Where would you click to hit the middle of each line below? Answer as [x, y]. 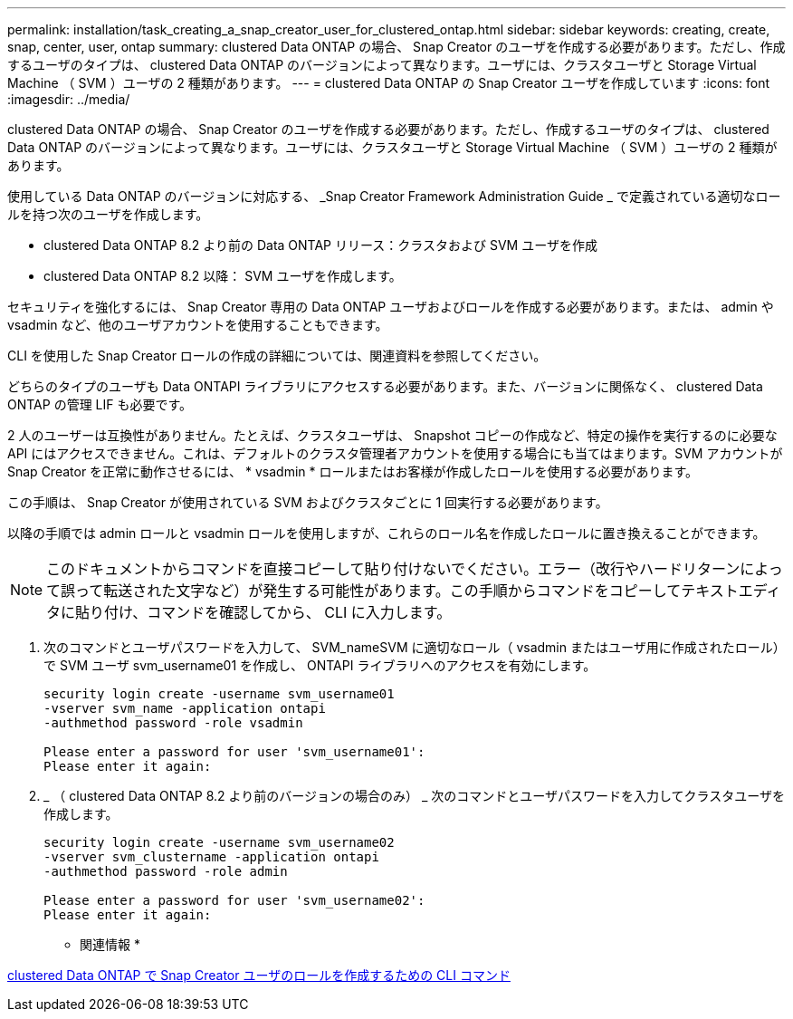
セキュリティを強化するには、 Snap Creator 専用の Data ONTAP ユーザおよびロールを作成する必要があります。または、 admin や [391, 307]
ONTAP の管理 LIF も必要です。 [100, 404]
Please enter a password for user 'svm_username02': [234, 900]
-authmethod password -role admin [166, 871]
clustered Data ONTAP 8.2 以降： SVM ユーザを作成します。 [223, 276]
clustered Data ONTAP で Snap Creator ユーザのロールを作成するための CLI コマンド [259, 975]
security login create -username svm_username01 [219, 694]
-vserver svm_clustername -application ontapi [211, 857]
